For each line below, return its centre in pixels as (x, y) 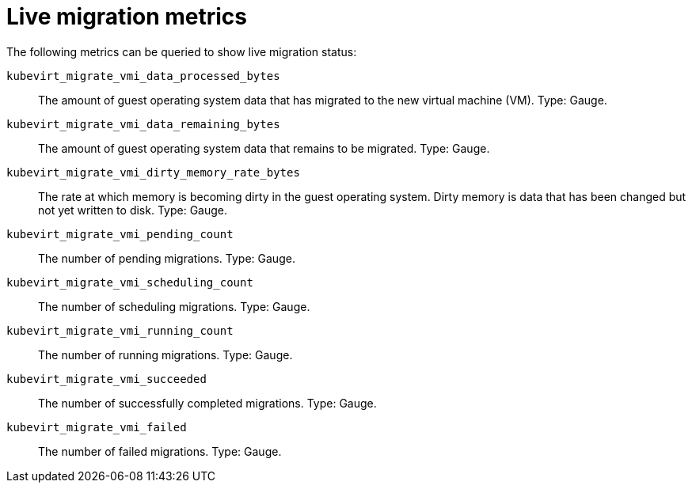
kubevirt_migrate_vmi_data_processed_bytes (143, 76)
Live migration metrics (127, 17)
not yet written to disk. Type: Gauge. (133, 210)
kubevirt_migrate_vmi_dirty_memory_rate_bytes (153, 172)
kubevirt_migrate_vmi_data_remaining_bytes (143, 124)
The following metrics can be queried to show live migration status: (182, 51)
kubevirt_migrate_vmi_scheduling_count (130, 282)
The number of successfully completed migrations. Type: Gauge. (207, 403)
